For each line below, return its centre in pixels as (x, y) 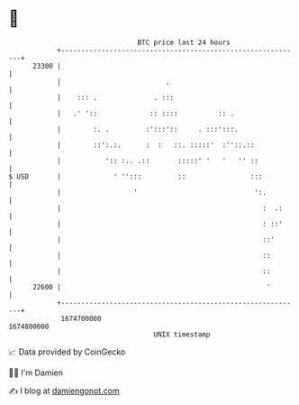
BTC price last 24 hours (184, 42)
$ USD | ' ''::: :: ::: (136, 176)
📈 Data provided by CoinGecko (67, 352)
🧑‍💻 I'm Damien (36, 373)
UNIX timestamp (182, 334)
